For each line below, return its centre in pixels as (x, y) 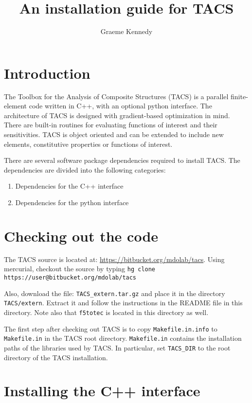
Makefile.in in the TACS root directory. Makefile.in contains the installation (123, 338)
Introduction (47, 73)
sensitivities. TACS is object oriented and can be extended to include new (114, 134)
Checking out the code (81, 236)
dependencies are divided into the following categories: (85, 169)
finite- (239, 96)
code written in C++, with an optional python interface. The (120, 106)
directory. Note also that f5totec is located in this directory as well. (106, 312)
